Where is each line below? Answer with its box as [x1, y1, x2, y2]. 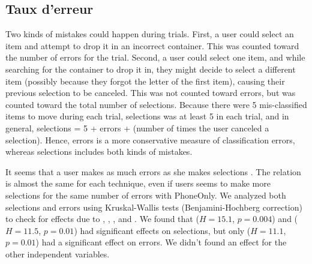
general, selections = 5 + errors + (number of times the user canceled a [5, 121, 269, 134]
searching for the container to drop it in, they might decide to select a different [5, 62, 296, 75]
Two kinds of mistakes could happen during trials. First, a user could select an [5, 28, 294, 40]
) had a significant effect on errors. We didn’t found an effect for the [35, 236, 287, 248]
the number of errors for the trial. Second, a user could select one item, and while [5, 51, 305, 64]
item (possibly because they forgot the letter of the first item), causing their [5, 74, 285, 87]
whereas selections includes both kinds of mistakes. [5, 145, 193, 158]
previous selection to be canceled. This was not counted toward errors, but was [5, 86, 296, 99]
